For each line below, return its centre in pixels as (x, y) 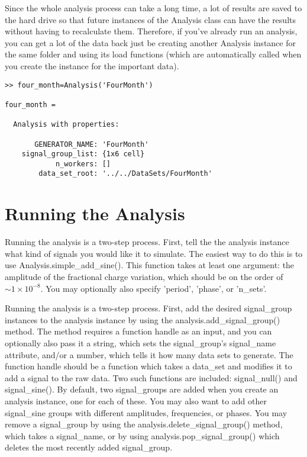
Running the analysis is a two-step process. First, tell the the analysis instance (147, 242)
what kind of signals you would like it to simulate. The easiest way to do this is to (154, 253)
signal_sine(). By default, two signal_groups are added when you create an (142, 389)
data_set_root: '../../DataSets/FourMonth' (125, 174)
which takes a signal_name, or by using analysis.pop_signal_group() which (142, 435)
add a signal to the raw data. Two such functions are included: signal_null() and (151, 377)
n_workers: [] (83, 164)
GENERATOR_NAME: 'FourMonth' (92, 144)
